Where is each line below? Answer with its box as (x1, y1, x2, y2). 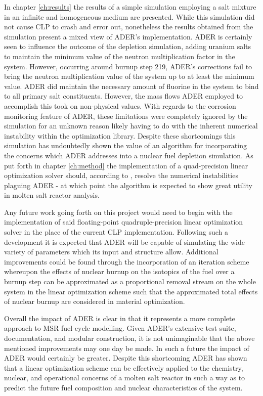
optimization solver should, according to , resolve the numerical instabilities (4, 170, 238, 181)
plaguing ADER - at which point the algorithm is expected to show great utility (4, 180, 252, 190)
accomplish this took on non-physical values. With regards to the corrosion (4, 100, 236, 111)
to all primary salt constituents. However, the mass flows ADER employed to (4, 91, 243, 101)
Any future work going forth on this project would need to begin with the (4, 206, 233, 217)
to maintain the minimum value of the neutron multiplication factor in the (4, 51, 235, 61)
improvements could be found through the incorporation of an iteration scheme (4, 256, 249, 267)
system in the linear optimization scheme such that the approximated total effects (4, 286, 258, 296)
